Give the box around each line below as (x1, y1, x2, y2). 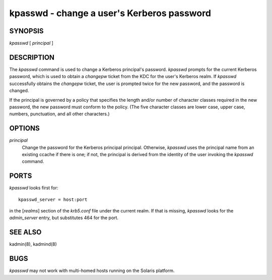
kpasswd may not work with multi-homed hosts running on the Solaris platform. (9, 267, 175, 274)
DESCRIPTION (9, 53, 55, 61)
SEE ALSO (9, 228, 42, 237)
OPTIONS (9, 124, 40, 133)
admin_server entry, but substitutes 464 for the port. (9, 215, 118, 221)
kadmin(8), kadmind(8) (9, 241, 57, 247)
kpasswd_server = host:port (18, 196, 88, 202)
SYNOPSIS (9, 27, 44, 35)
